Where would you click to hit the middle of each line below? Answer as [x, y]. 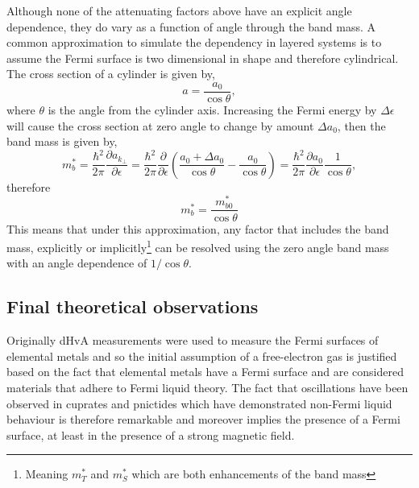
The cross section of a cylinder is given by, [111, 74]
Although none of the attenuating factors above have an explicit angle [179, 10]
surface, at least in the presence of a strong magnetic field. [151, 434]
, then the [361, 125]
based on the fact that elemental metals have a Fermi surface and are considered [205, 372]
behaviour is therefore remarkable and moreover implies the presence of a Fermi [203, 419]
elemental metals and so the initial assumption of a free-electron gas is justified [202, 356]
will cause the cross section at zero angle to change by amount [160, 125]
